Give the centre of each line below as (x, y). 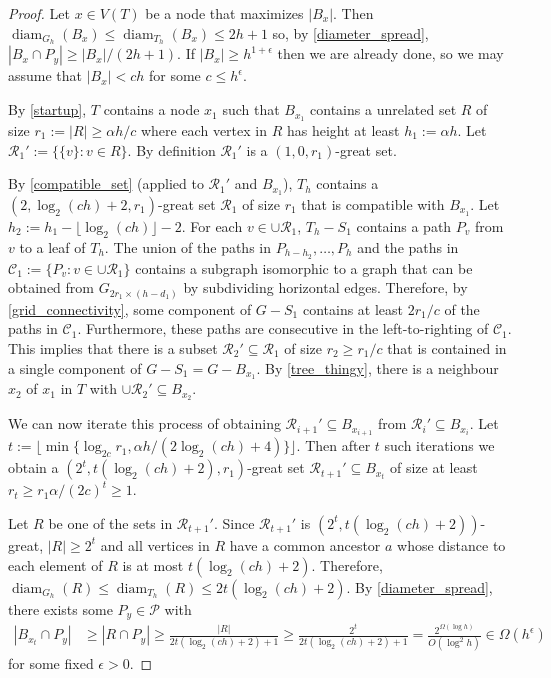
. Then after (333, 445)
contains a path (404, 225)
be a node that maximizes (224, 13)
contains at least (353, 308)
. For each (212, 225)
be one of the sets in (110, 522)
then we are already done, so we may (390, 53)
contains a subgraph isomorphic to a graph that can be (304, 267)
